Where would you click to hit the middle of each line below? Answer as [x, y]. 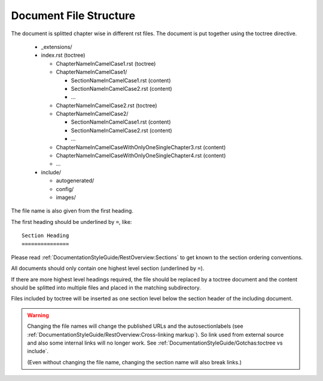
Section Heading [45, 236]
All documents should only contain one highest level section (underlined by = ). [108, 268]
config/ [65, 189]
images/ [66, 197]
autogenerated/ [75, 181]
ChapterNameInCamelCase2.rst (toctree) [107, 105]
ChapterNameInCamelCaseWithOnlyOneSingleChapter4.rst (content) [141, 156]
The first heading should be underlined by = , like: [71, 222]
